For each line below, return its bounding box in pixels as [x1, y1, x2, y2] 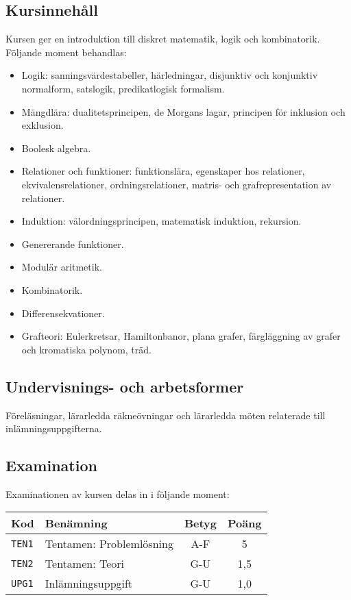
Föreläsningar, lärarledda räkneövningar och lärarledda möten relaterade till [5, 408, 326, 422]
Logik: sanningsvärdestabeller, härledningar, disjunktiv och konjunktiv [21, 68, 318, 82]
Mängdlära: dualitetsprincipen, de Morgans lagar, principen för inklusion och [21, 104, 346, 118]
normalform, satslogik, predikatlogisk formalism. [21, 81, 225, 95]
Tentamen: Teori [45, 555, 124, 572]
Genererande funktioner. [21, 236, 124, 251]
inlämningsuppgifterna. [5, 421, 102, 436]
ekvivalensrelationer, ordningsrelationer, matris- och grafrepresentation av [21, 177, 332, 191]
